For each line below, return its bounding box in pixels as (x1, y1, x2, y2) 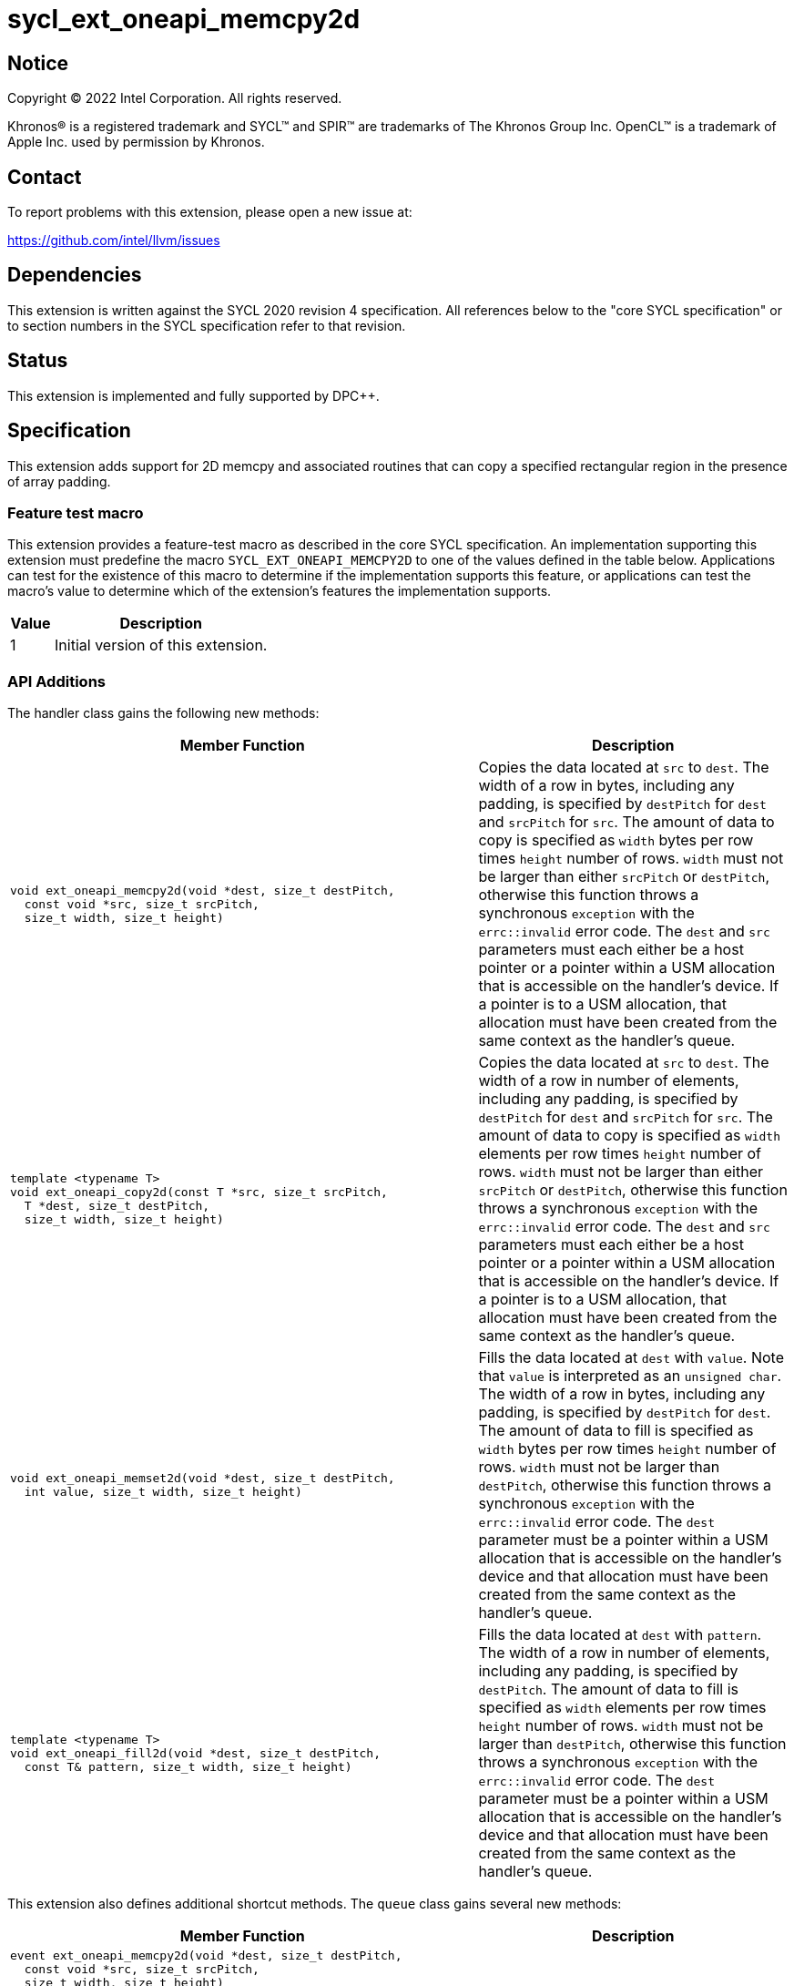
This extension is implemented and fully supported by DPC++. (7, 387, 380, 404)
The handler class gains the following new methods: (7, 705, 320, 722)
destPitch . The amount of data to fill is (478, 1680, 738, 1699)
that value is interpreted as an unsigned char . (478, 1367, 782, 1386)
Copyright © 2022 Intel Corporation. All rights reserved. (7, 90, 342, 107)
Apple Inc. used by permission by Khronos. (7, 134, 265, 150)
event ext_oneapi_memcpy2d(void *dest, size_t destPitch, (10, 1949, 402, 1963)
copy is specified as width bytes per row (478, 831, 754, 850)
